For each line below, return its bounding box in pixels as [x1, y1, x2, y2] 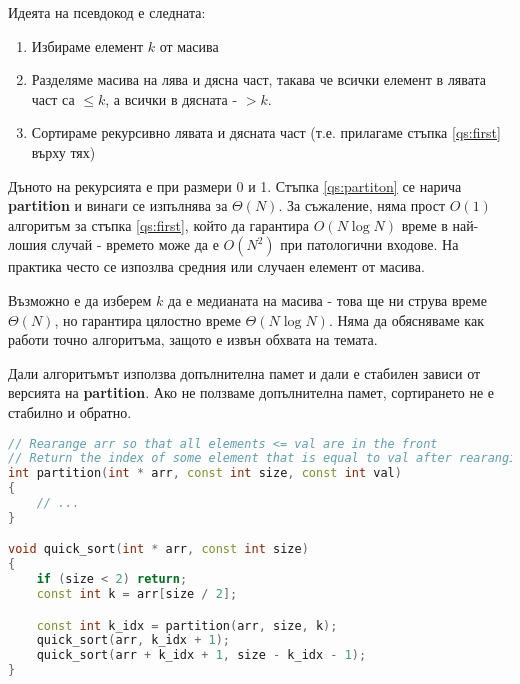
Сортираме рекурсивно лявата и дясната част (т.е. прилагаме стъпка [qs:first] [31, 122, 501, 143]
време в [401, 214, 448, 235]
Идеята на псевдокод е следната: [8, 2, 206, 22]
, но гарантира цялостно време [54, 309, 241, 330]
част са [31, 88, 75, 109]
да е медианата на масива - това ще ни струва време [168, 289, 487, 310]
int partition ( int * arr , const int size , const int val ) [8, 466, 402, 481]
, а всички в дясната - [105, 88, 238, 109]
